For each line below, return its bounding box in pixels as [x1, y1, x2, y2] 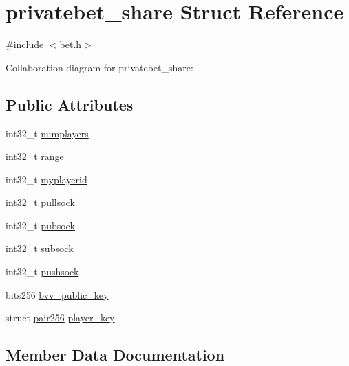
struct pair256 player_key [6, 310, 115, 325]
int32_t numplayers [6, 126, 89, 140]
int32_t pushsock [6, 264, 79, 279]
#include [6, 37, 44, 52]
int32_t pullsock [6, 195, 75, 209]
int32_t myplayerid [6, 172, 87, 186]
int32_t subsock [6, 241, 74, 255]
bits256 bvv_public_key [6, 287, 109, 301]
